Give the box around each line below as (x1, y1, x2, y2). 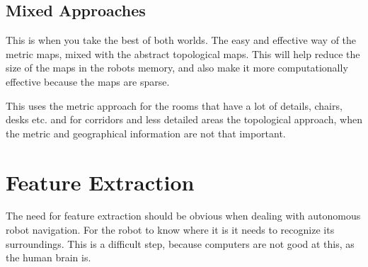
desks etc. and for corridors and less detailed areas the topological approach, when (6, 112, 362, 127)
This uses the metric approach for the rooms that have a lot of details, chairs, (6, 98, 343, 113)
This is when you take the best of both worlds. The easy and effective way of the (6, 33, 357, 47)
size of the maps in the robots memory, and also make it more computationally (6, 60, 348, 75)
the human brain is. (6, 250, 91, 265)
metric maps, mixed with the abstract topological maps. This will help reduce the (6, 46, 360, 61)
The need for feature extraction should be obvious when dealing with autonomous (6, 208, 361, 223)
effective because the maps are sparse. (6, 74, 170, 89)
